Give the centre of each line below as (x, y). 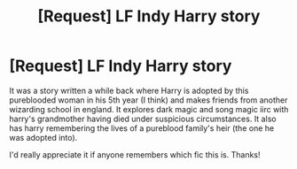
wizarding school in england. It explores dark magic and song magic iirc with (149, 109)
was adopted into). (43, 137)
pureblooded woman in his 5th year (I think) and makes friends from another (148, 100)
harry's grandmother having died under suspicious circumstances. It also (143, 119)
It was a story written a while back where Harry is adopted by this (129, 90)
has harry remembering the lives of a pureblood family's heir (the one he (142, 128)
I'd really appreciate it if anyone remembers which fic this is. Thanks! (135, 154)
